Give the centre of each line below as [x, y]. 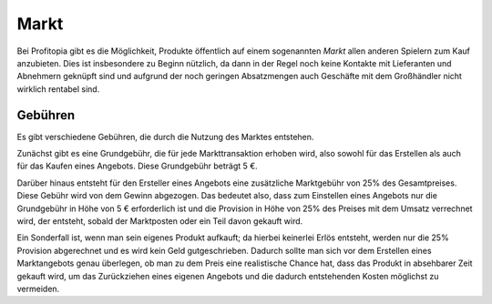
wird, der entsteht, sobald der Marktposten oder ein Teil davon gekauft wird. [160, 221]
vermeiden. [38, 289]
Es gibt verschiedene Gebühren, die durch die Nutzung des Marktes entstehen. [165, 137]
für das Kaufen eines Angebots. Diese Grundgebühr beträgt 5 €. [138, 166]
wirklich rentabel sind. [58, 89]
